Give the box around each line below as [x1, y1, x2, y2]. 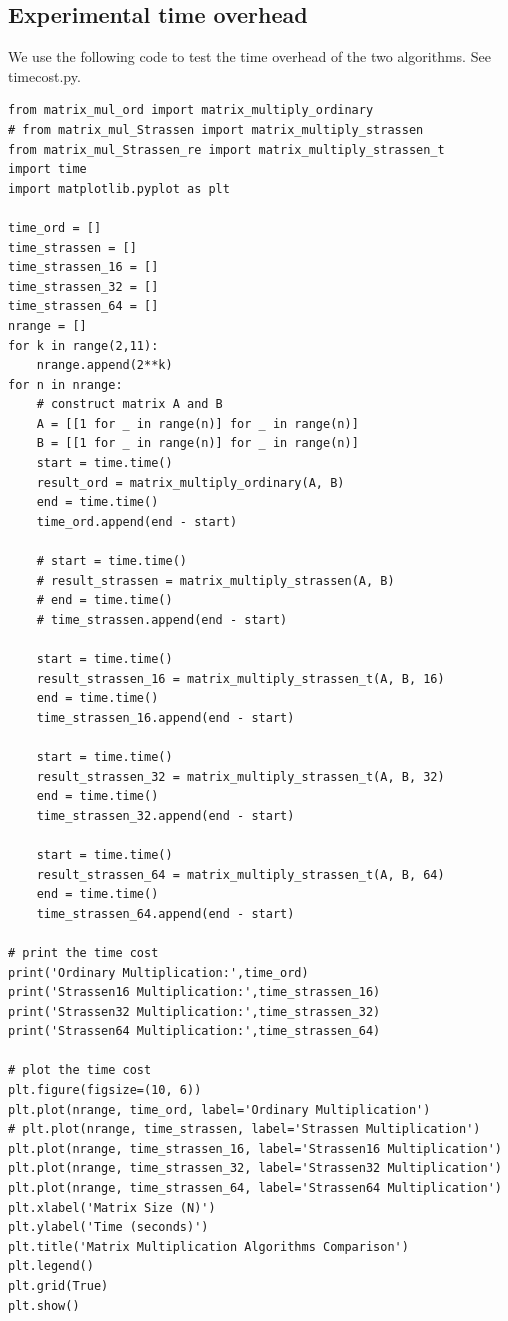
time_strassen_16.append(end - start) [36, 710, 295, 725]
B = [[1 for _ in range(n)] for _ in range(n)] [36, 436, 359, 451]
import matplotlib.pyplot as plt [8, 181, 230, 196]
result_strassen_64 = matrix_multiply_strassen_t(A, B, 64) [36, 867, 445, 882]
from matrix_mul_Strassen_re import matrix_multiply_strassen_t [8, 142, 445, 157]
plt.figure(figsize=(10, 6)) [8, 1083, 202, 1098]
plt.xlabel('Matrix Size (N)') [8, 1200, 216, 1215]
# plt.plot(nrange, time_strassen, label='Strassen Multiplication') [8, 1122, 481, 1137]
